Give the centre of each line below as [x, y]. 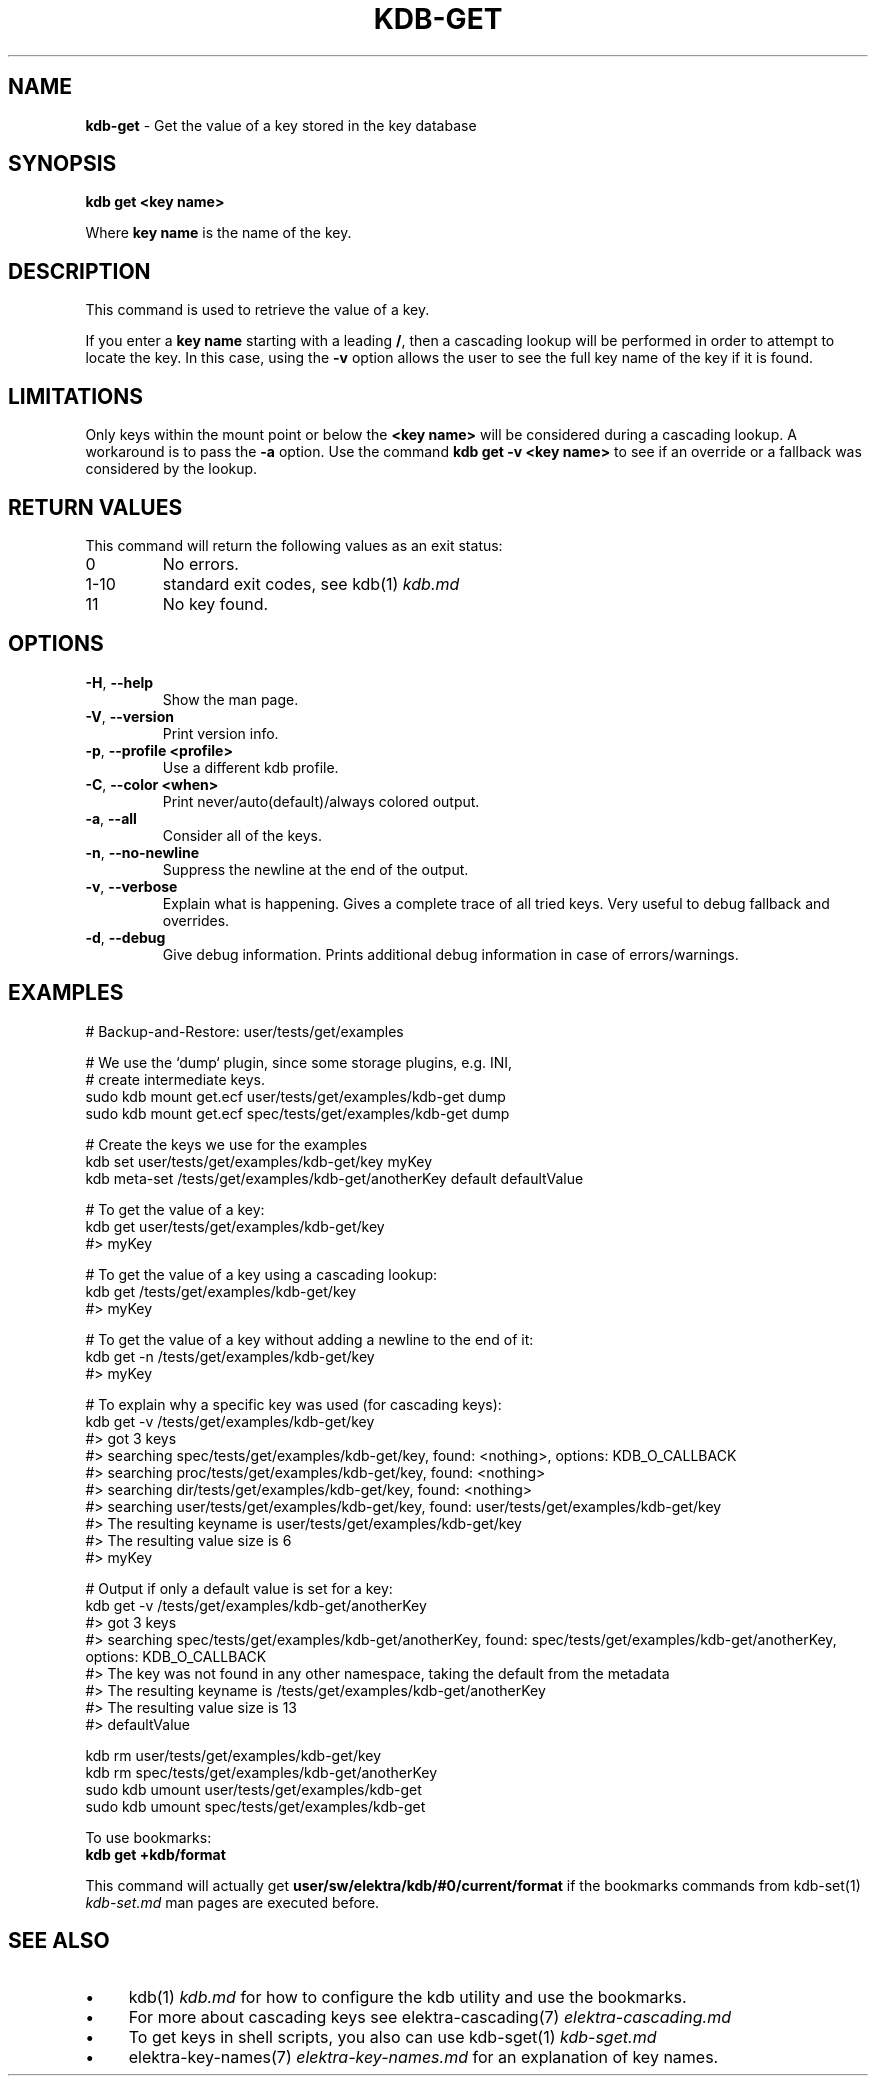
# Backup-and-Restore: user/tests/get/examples [244, 1031]
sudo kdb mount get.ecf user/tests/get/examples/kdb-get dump [295, 1096]
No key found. [215, 603]
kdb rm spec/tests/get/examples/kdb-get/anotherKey [261, 1772]
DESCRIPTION [79, 271]
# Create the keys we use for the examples [226, 1144]
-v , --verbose [131, 886]
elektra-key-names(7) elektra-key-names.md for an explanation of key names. [423, 2056]
